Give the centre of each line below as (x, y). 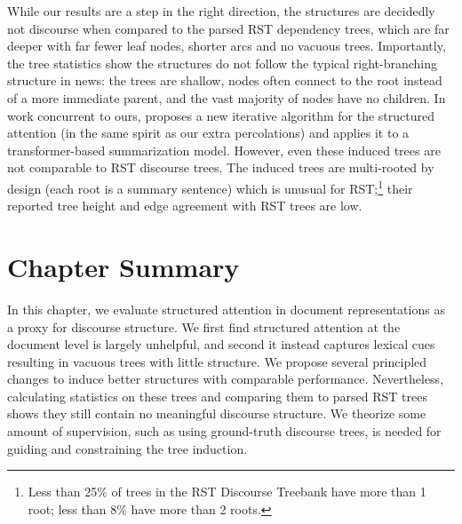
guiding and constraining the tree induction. (127, 448)
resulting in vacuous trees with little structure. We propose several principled (217, 361)
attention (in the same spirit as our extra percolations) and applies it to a (208, 133)
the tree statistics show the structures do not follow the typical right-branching (223, 63)
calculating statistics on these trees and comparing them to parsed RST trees (217, 396)
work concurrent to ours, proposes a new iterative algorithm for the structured (221, 115)
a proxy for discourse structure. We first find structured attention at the (204, 326)
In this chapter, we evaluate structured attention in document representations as (226, 309)
